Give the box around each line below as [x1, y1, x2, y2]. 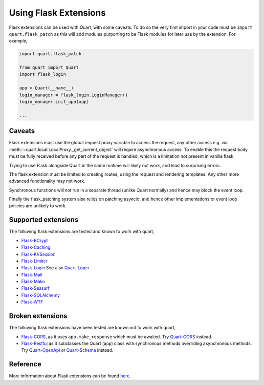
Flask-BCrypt [21, 237, 48, 243]
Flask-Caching [21, 244, 51, 250]
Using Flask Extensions [9, 7, 106, 18]
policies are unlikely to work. [9, 203, 67, 209]
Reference [9, 360, 42, 368]
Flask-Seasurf [21, 285, 50, 291]
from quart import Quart [19, 65, 79, 70]
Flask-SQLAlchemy [21, 292, 60, 298]
